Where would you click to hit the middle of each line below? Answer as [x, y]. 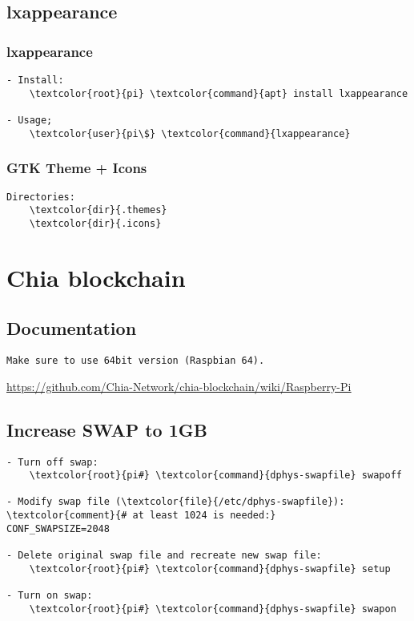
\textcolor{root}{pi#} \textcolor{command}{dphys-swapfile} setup [210, 569]
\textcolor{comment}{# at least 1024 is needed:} [141, 516]
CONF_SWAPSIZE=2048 [58, 528]
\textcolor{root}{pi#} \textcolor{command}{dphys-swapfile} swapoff [215, 476]
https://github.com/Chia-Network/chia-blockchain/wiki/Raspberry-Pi [179, 386]
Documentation [72, 328]
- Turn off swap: [52, 462]
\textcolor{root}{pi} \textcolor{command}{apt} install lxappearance [219, 93]
